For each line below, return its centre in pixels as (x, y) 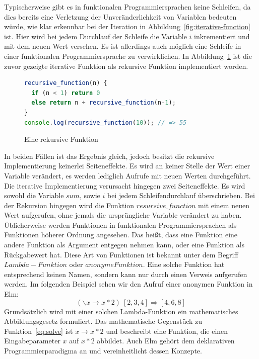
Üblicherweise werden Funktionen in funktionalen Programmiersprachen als (120, 225)
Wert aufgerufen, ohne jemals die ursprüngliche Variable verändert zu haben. (123, 215)
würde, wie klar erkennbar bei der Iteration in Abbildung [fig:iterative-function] (127, 26)
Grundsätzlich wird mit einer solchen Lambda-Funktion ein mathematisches (121, 311)
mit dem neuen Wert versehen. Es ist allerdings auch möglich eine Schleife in (123, 46)
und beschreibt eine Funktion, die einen (167, 331)
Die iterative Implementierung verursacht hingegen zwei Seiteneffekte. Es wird (125, 185)
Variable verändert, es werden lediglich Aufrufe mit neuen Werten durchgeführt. (127, 175)
